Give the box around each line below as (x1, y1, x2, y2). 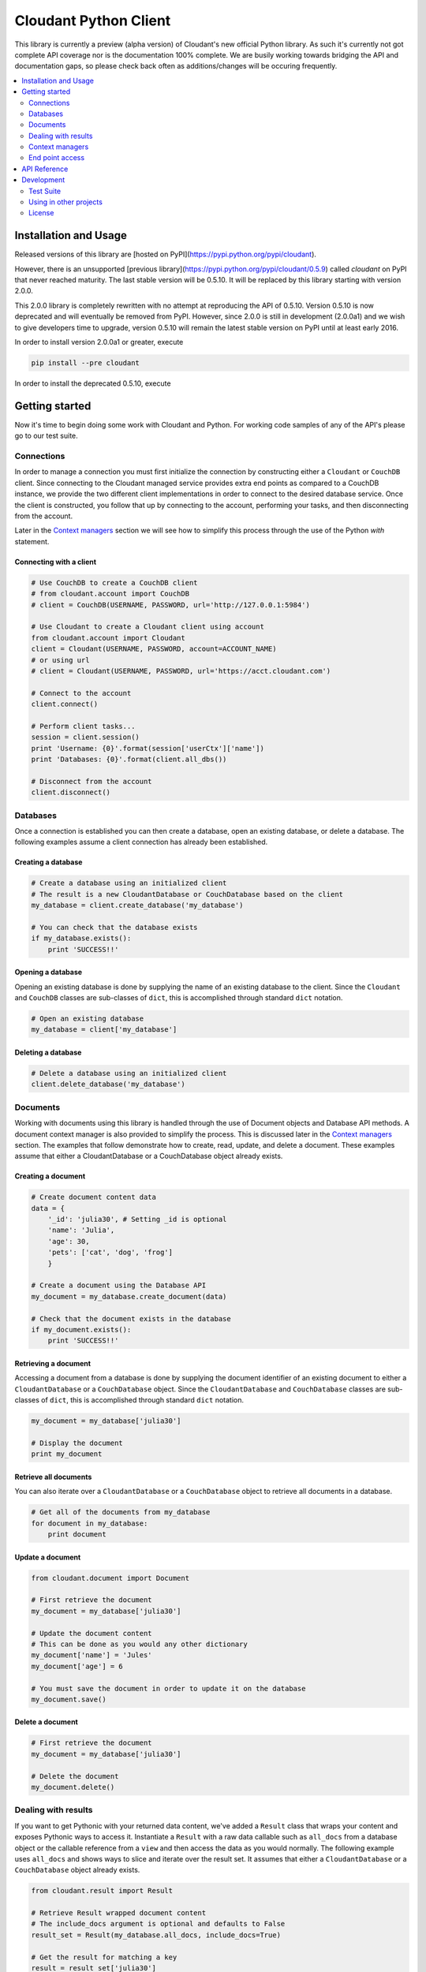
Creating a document (14, 1171, 86, 1181)
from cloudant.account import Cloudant (31, 633, 185, 642)
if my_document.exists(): (31, 1325, 132, 1334)
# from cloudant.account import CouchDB (31, 589, 189, 599)
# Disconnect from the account (31, 777, 153, 786)
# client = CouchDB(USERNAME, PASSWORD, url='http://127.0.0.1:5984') (31, 600, 311, 609)
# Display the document (31, 1438, 124, 1447)
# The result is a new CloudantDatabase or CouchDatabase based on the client (31, 890, 343, 898)
